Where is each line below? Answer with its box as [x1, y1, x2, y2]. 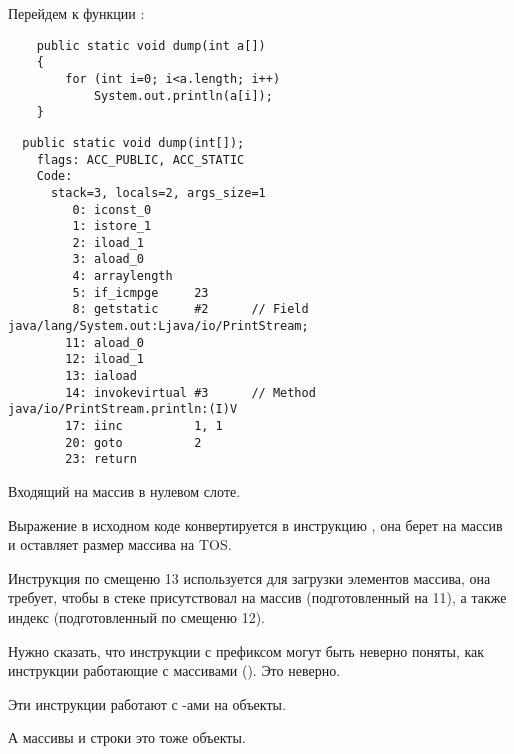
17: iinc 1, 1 [65, 419, 223, 434]
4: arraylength [72, 269, 173, 284]
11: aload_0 [65, 335, 145, 350]
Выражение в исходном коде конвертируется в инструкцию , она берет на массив [8, 514, 503, 535]
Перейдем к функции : [8, 3, 145, 23]
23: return [65, 452, 137, 467]
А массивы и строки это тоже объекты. [8, 727, 246, 748]
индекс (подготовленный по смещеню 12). [8, 606, 266, 627]
